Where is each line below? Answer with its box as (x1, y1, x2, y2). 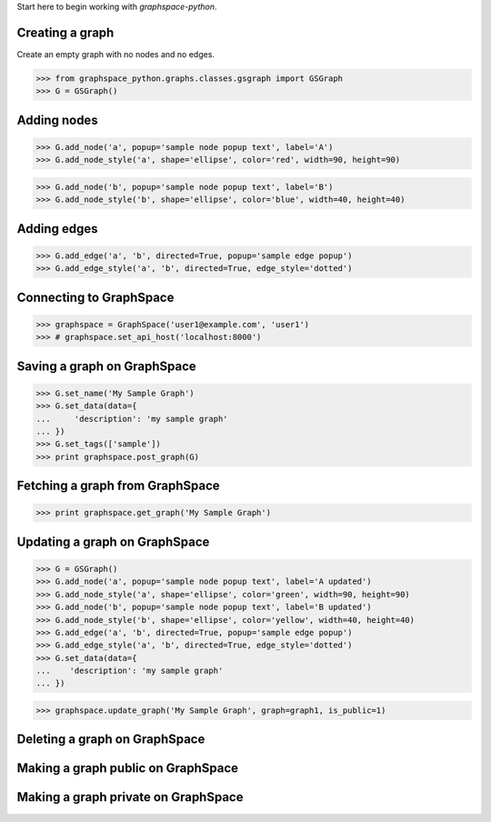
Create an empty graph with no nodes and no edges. (16, 48, 215, 59)
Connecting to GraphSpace (16, 289, 175, 305)
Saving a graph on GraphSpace (16, 358, 197, 374)
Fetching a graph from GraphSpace (16, 478, 220, 494)
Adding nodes (16, 112, 99, 127)
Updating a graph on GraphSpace (16, 534, 210, 549)
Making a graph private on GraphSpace (16, 789, 244, 805)
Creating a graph (16, 25, 115, 40)
